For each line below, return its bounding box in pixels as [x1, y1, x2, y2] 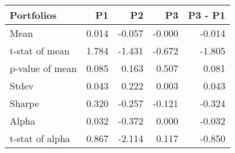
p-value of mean [10, 61, 77, 75]
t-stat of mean [10, 44, 70, 57]
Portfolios [10, 8, 57, 22]
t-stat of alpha [10, 131, 71, 145]
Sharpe [10, 96, 39, 110]
